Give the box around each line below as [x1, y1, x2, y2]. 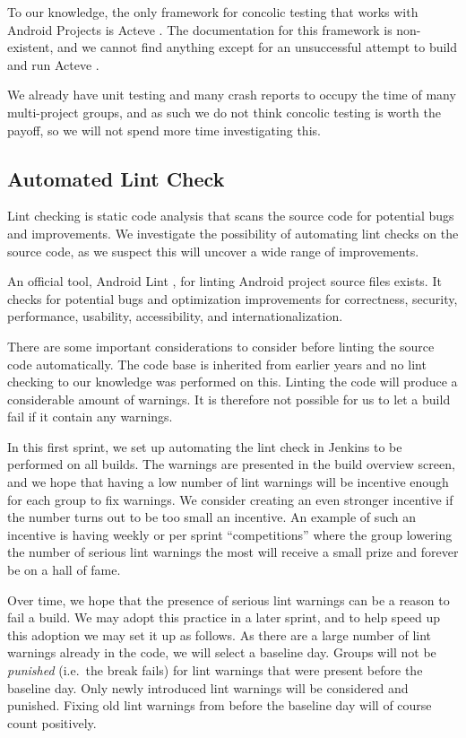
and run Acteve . [7, 55, 99, 74]
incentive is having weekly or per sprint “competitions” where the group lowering [7, 525, 453, 543]
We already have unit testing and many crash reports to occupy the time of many [7, 85, 456, 104]
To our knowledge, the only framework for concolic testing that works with [7, 3, 419, 21]
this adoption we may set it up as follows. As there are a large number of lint [7, 625, 432, 644]
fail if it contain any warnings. [7, 407, 173, 426]
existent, [7, 38, 54, 56]
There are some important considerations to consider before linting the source [7, 336, 435, 355]
